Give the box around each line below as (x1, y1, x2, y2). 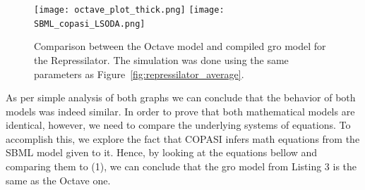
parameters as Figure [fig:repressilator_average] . (34, 66, 244, 81)
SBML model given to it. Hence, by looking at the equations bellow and (6, 145, 318, 160)
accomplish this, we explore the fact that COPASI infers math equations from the (6, 131, 360, 146)
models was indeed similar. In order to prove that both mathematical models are (6, 103, 355, 118)
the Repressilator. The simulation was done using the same (34, 52, 289, 67)
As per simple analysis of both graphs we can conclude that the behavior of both (6, 90, 356, 105)
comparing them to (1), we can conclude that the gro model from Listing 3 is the (6, 159, 357, 174)
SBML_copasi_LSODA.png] (34, 18, 145, 29)
